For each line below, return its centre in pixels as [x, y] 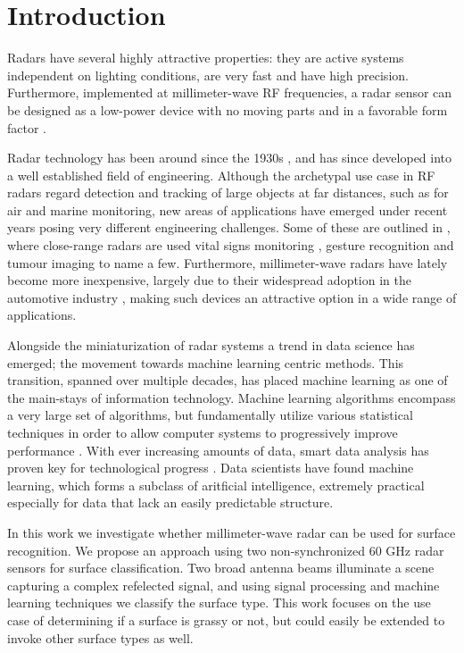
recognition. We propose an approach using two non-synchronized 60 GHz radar [226, 550]
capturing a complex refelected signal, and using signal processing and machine [224, 585]
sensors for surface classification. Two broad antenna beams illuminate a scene [221, 568]
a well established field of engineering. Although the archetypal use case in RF [221, 175]
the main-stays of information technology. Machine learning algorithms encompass [232, 397]
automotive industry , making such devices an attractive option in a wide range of [232, 297]
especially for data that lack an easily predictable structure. [170, 502]
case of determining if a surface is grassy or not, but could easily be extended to [226, 620]
